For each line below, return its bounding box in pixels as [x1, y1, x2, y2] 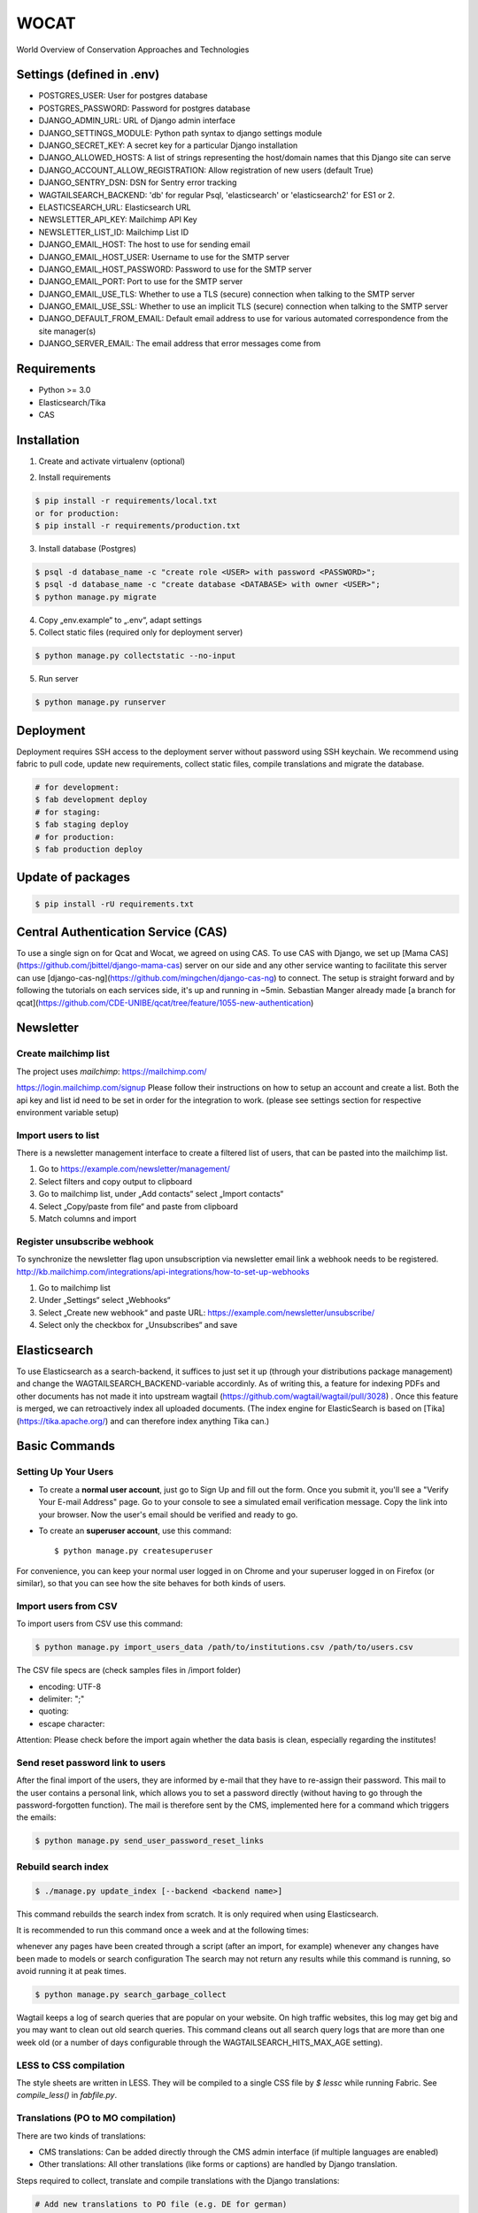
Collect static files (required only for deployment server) [38, 627, 243, 637]
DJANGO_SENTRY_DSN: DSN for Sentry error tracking [38, 177, 237, 188]
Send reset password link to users [16, 1756, 166, 1769]
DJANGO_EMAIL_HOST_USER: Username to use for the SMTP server [38, 251, 290, 262]
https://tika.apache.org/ [19, 1415, 106, 1426]
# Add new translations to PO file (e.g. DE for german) [35, 2199, 288, 2209]
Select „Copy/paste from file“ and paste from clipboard [38, 1200, 239, 1212]
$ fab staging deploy [35, 820, 129, 829]
